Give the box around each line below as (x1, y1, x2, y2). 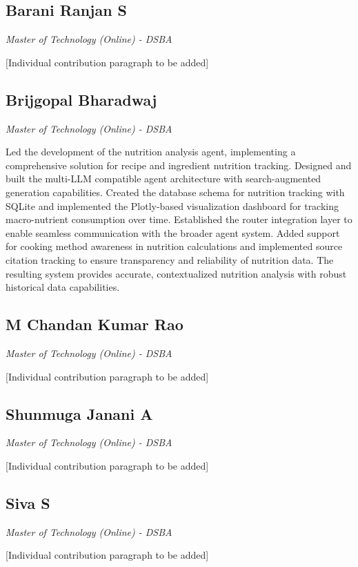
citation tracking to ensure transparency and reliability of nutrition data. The (6, 252, 334, 267)
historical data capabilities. (6, 280, 120, 294)
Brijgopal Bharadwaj (6, 88, 157, 110)
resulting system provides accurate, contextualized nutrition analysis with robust (6, 266, 347, 280)
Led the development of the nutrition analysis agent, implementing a (6, 144, 296, 159)
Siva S (6, 492, 50, 513)
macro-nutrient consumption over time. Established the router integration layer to (6, 212, 352, 227)
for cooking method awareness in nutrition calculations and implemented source (6, 239, 343, 253)
